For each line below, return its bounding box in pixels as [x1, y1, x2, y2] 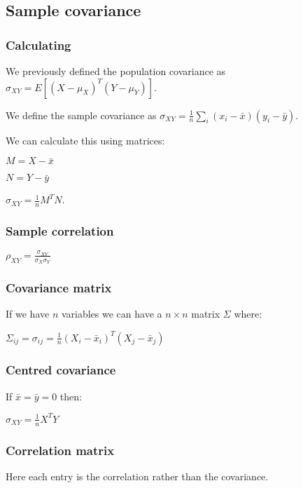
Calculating [6, 36, 71, 53]
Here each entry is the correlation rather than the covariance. [6, 468, 269, 483]
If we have [6, 306, 50, 321]
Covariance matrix [6, 279, 112, 297]
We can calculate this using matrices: [6, 133, 165, 147]
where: [234, 306, 262, 321]
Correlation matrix [6, 441, 115, 459]
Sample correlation [6, 222, 114, 239]
